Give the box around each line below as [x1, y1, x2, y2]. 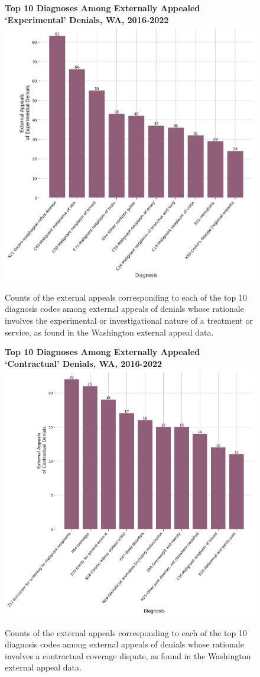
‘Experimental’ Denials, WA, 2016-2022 [5, 13, 169, 25]
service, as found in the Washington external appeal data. [5, 325, 214, 338]
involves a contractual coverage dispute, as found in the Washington [5, 649, 251, 662]
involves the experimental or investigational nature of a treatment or [5, 314, 253, 326]
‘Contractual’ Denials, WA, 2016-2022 [5, 357, 162, 369]
